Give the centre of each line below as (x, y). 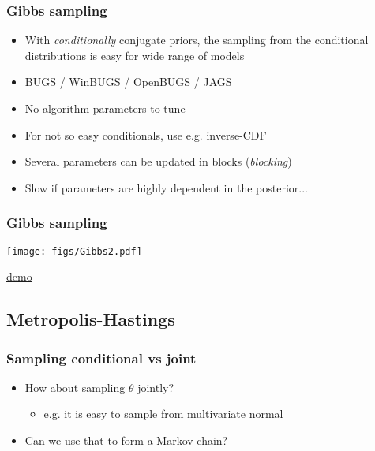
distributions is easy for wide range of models (135, 55)
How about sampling (75, 387)
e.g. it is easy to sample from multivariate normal (163, 414)
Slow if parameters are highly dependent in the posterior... (166, 187)
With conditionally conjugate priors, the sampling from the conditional (197, 40)
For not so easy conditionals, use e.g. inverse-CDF (146, 134)
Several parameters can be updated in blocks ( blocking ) (158, 161)
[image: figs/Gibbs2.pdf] (74, 251)
